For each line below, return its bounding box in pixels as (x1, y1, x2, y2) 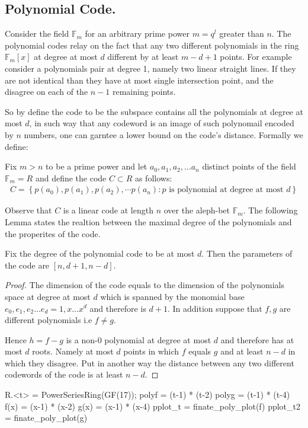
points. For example (220, 50, 292, 63)
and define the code (35, 171, 107, 184)
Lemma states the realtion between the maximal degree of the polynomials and (5, 215, 292, 228)
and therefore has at (220, 333, 294, 346)
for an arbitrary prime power (85, 27, 190, 40)
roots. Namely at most (32, 345, 114, 357)
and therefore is (89, 302, 146, 314)
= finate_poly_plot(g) (5, 411, 88, 424)
